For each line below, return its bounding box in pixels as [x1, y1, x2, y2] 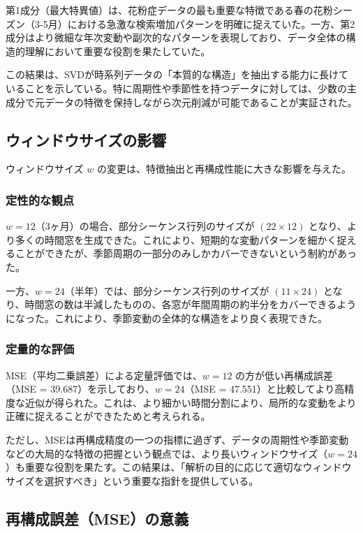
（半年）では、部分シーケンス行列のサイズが [64, 283, 269, 298]
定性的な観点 [6, 191, 75, 208]
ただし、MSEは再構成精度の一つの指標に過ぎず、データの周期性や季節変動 [6, 432, 349, 446]
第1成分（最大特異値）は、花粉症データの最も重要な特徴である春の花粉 [6, 3, 333, 17]
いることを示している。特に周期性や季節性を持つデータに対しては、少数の [6, 80, 347, 95]
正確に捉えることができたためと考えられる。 [6, 409, 211, 423]
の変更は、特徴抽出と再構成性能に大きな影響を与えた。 [96, 161, 351, 176]
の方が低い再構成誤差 [235, 367, 334, 382]
